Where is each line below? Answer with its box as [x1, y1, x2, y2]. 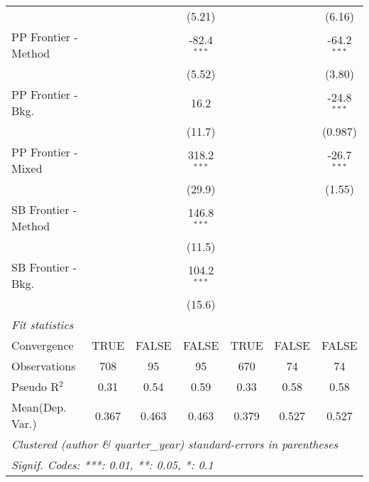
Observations [11, 358, 76, 374]
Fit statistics [11, 316, 74, 333]
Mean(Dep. [11, 399, 67, 415]
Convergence [11, 337, 74, 353]
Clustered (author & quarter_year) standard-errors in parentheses [11, 436, 338, 452]
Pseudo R [11, 378, 60, 395]
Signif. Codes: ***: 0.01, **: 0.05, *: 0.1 [11, 456, 214, 473]
